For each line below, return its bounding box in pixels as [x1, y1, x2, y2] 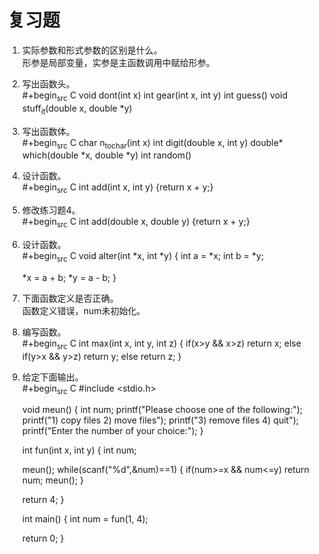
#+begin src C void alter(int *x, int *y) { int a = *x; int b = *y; [21, 249, 265, 264]
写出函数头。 [21, 77, 75, 90]
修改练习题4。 [21, 204, 81, 216]
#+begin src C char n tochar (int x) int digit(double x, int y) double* [21, 136, 284, 151]
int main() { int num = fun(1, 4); [21, 513, 149, 525]
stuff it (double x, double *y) [21, 102, 133, 116]
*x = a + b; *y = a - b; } [21, 271, 117, 283]
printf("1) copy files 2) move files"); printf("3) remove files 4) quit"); [21, 414, 300, 426]
